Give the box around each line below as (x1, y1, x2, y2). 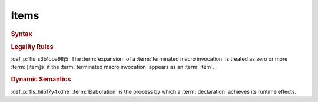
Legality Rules (11, 42, 54, 51)
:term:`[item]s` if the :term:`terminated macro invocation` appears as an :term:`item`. (11, 64, 214, 71)
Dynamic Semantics (11, 75, 71, 84)
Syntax (11, 29, 32, 38)
